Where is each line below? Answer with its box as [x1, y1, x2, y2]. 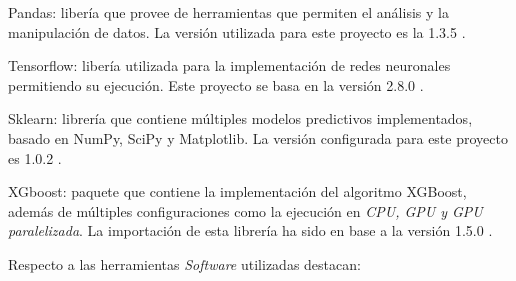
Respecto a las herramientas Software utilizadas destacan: [8, 253, 361, 274]
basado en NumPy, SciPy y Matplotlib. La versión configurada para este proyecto [8, 127, 508, 148]
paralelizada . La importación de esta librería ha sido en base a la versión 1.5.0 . [8, 220, 493, 241]
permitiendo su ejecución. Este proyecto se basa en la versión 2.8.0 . [8, 74, 424, 95]
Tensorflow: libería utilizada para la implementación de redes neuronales [8, 55, 451, 76]
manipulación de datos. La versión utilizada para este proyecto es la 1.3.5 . [8, 21, 466, 42]
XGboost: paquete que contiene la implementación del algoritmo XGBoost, [8, 181, 467, 202]
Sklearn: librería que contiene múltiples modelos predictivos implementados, [8, 108, 473, 129]
